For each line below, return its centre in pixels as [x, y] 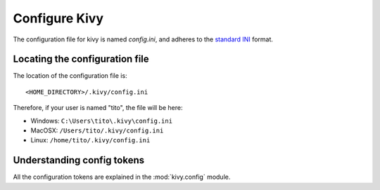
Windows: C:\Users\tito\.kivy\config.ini [101, 121]
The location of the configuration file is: [70, 76]
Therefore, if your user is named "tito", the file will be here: [98, 108]
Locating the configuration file [81, 59]
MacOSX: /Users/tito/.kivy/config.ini [97, 130]
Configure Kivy [58, 18]
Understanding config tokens [78, 160]
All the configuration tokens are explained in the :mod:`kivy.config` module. [122, 177]
